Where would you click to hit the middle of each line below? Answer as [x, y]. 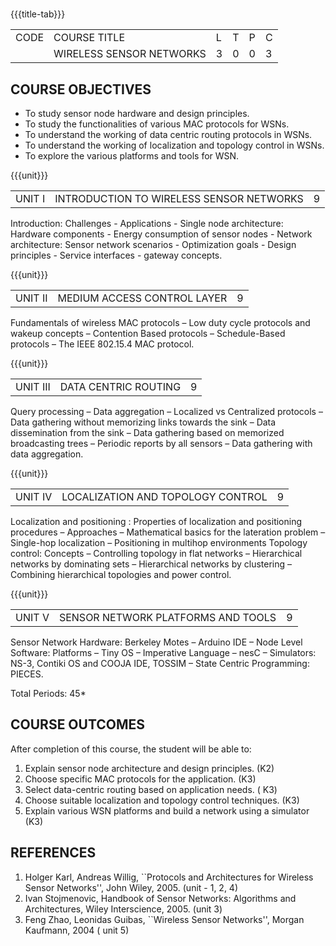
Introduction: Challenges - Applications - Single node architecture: [147, 223]
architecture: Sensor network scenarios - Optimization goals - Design [153, 244]
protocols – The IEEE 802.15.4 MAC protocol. [102, 344]
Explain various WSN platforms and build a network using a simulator [167, 810]
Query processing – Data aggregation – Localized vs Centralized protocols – [166, 411]
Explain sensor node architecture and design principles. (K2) [149, 768]
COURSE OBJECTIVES [81, 89]
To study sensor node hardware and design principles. [137, 113]
